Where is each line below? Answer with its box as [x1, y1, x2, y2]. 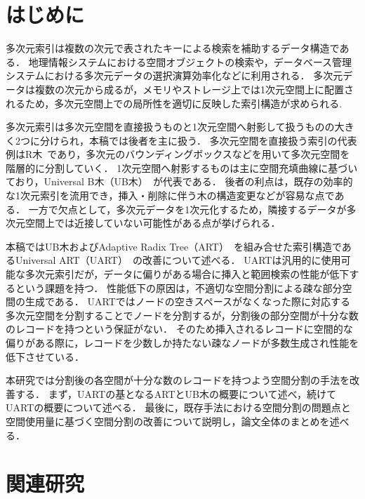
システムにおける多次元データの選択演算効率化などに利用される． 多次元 [6, 68, 343, 83]
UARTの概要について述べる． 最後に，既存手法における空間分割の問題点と [6, 400, 351, 415]
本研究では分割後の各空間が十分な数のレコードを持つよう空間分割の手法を [6, 373, 350, 387]
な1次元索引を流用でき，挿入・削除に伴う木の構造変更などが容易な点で [6, 188, 335, 203]
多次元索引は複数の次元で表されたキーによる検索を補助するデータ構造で [6, 41, 340, 55]
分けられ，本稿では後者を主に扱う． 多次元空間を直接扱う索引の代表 [39, 133, 357, 147]
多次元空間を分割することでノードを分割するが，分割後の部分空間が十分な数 [6, 307, 359, 322]
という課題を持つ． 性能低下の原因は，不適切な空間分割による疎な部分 [15, 280, 343, 295]
